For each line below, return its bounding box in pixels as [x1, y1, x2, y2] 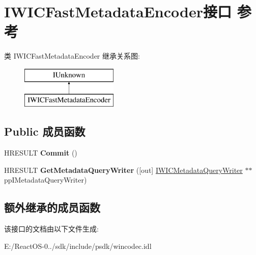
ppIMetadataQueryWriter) [4, 174, 87, 185]
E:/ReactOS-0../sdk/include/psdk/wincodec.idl [4, 240, 152, 251]
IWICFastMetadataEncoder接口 [4, 1, 232, 22]
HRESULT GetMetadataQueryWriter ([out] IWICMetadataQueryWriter [4, 164, 243, 175]
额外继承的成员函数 [4, 199, 100, 215]
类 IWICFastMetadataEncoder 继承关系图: [4, 50, 140, 61]
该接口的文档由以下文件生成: [4, 223, 99, 234]
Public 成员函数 [4, 123, 86, 139]
